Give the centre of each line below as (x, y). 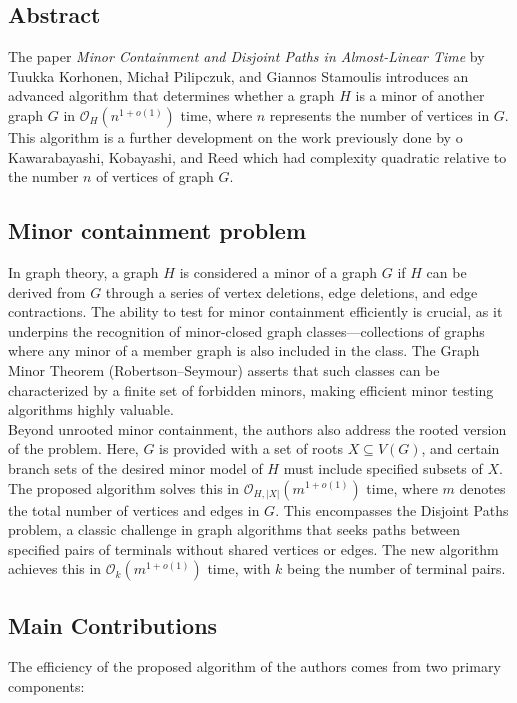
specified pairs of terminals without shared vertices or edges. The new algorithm (253, 548)
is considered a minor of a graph (278, 271)
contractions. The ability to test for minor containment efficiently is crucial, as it (255, 311)
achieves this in (55, 568)
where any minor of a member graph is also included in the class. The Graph (244, 350)
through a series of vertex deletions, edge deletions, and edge (291, 291)
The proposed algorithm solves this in (123, 487)
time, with (239, 568)
